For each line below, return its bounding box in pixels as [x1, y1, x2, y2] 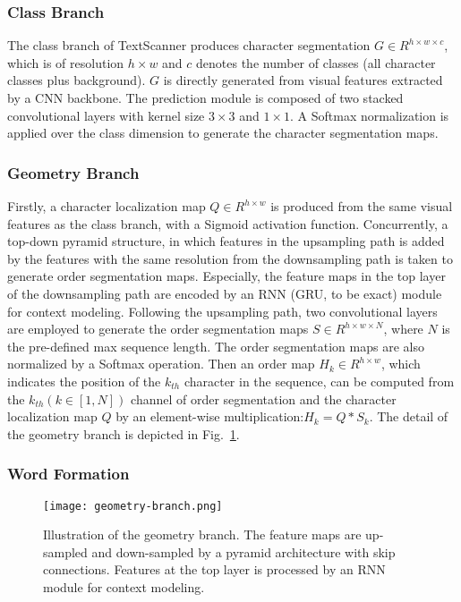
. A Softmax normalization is [290, 106, 449, 124]
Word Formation [7, 462, 130, 485]
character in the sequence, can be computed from [184, 371, 455, 390]
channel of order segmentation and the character [131, 389, 397, 408]
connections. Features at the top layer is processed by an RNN [43, 560, 386, 579]
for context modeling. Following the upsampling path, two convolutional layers [7, 301, 438, 320]
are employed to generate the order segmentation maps [7, 319, 309, 338]
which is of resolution [7, 53, 124, 72]
